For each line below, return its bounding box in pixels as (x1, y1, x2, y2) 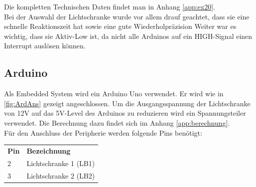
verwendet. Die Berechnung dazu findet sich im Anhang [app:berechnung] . (4, 117, 230, 128)
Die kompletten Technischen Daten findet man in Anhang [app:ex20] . (4, 1, 216, 11)
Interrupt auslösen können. (4, 40, 86, 51)
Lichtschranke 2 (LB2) (26, 170, 95, 181)
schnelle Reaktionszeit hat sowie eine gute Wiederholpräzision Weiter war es (4, 21, 237, 31)
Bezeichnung (26, 145, 71, 156)
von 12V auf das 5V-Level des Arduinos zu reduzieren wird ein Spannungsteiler (4, 108, 246, 118)
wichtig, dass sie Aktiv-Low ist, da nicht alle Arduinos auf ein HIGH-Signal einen (4, 30, 253, 41)
